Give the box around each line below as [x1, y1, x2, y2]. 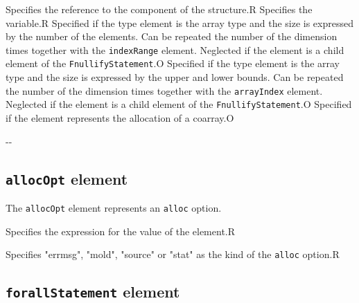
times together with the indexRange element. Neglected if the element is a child [6, 42, 344, 57]
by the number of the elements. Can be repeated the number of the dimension [6, 29, 338, 44]
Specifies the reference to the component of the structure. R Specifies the [6, 2, 313, 16]
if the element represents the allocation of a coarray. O [6, 111, 234, 125]
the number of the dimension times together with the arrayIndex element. [6, 83, 323, 98]
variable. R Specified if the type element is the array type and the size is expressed [6, 15, 353, 30]
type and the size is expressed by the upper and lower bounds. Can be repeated [6, 70, 344, 84]
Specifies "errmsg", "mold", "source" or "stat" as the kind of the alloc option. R [6, 247, 340, 261]
